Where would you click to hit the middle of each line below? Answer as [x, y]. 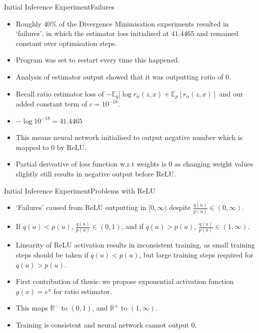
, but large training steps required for [196, 255]
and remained [217, 33]
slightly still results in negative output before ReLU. [96, 173]
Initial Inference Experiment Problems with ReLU [80, 190]
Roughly [28, 23]
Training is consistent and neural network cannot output [102, 324]
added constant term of [51, 104]
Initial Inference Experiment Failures [59, 6]
